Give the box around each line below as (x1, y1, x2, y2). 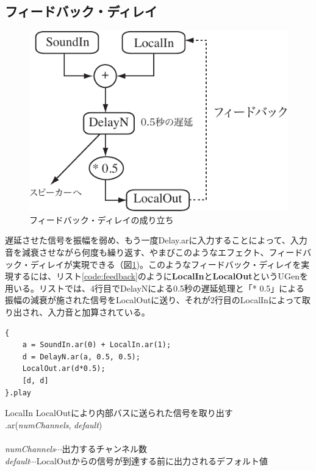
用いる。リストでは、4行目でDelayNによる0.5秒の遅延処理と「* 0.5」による (5, 281, 304, 294)
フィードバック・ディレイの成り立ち (29, 213, 174, 226)
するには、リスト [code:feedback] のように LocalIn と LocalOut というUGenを (13, 270, 308, 282)
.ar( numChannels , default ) (5, 418, 102, 431)
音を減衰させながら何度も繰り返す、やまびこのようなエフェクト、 (5, 246, 269, 258)
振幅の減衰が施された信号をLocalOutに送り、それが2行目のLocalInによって (5, 293, 302, 306)
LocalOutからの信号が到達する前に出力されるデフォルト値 (36, 454, 268, 467)
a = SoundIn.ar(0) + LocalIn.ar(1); (22, 340, 171, 350)
